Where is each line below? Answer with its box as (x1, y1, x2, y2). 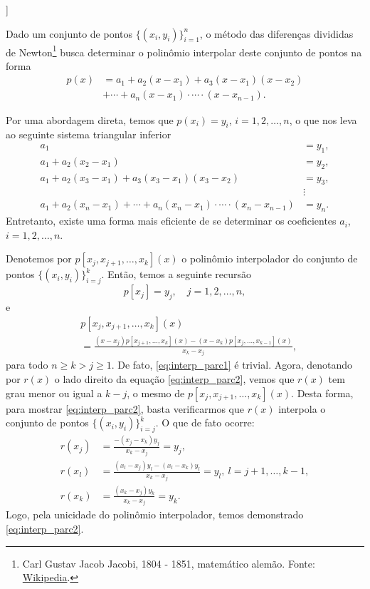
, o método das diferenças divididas (199, 26, 354, 41)
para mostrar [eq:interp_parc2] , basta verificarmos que (6, 401, 244, 416)
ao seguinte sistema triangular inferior (6, 127, 171, 142)
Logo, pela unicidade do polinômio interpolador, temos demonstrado (6, 507, 304, 522)
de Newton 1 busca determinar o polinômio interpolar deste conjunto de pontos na (6, 42, 362, 59)
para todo (6, 357, 48, 372)
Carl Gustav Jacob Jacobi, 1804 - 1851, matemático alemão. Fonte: (22, 555, 315, 570)
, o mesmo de (127, 385, 185, 400)
